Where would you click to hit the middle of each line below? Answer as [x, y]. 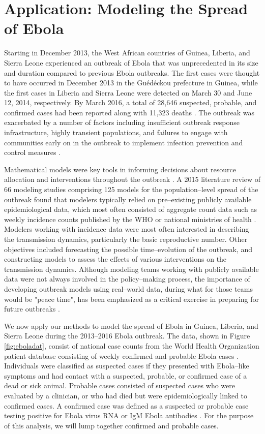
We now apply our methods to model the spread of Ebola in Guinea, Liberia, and [131, 325]
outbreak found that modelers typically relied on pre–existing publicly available [128, 199]
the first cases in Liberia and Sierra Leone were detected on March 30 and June [128, 92]
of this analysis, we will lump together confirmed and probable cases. [111, 425]
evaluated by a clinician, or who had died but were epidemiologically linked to [126, 395]
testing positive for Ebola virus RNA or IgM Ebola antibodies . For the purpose [129, 415]
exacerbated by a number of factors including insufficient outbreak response [122, 122]
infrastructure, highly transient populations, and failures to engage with [116, 132]
